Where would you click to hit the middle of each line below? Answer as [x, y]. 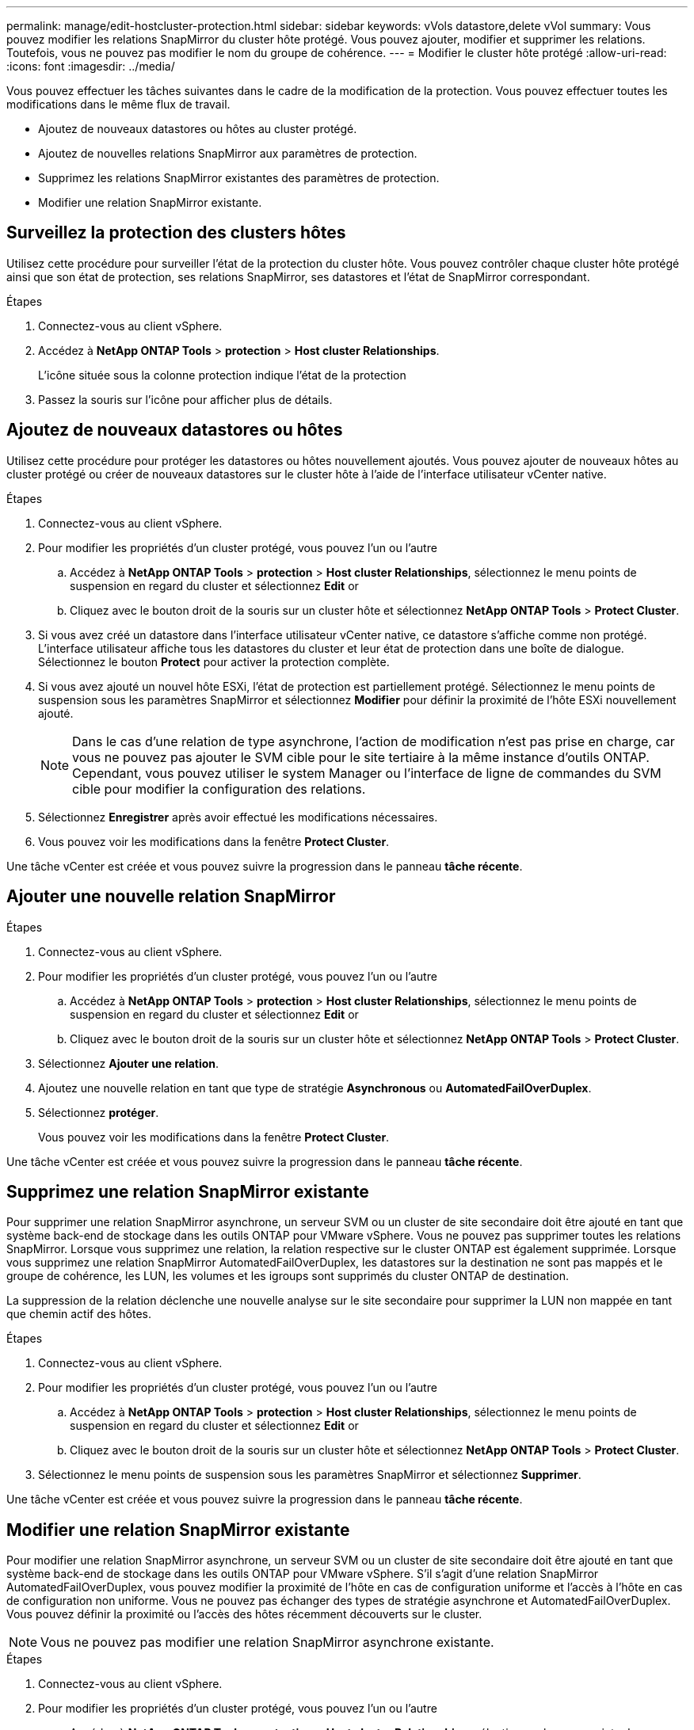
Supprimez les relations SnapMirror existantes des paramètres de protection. [239, 178]
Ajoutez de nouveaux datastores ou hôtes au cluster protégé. [198, 129]
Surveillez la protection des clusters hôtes [176, 233]
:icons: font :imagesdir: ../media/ [91, 66]
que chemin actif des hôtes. [79, 1314]
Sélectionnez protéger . [99, 1112]
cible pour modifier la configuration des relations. [219, 789]
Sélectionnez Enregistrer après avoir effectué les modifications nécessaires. [238, 817]
